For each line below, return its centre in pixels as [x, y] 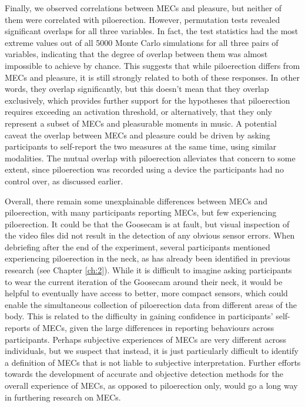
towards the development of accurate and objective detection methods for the [144, 374]
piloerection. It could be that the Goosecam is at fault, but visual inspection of [147, 224]
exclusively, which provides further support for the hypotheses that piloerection [148, 100]
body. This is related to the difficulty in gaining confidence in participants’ [139, 316]
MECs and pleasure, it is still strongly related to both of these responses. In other [152, 77]
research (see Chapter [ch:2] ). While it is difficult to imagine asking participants [148, 270]
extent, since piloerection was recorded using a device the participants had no [144, 169]
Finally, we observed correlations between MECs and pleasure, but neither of [143, 8]
